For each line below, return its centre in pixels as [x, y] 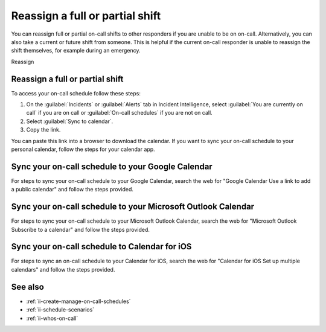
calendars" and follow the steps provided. [63, 269]
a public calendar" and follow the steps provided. [72, 190]
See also [28, 287]
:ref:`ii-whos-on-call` [52, 318]
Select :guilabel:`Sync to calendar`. [70, 121]
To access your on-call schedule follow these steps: [76, 93]
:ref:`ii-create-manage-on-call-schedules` [78, 301]
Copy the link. [43, 130]
